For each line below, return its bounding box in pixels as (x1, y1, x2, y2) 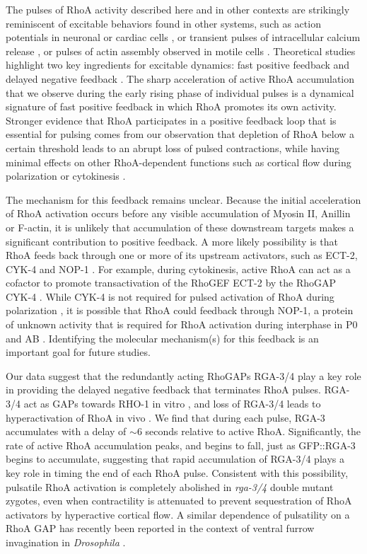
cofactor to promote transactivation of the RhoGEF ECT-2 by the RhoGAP (6, 275, 337, 290)
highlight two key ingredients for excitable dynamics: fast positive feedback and (6, 57, 350, 72)
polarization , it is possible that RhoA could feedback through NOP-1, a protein (6, 303, 354, 318)
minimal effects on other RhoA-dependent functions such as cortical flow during (6, 154, 351, 169)
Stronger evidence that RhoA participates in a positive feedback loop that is (6, 112, 337, 127)
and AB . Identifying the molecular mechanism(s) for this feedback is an (6, 330, 319, 345)
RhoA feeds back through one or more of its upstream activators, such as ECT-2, (6, 248, 358, 262)
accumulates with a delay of (6, 424, 127, 439)
